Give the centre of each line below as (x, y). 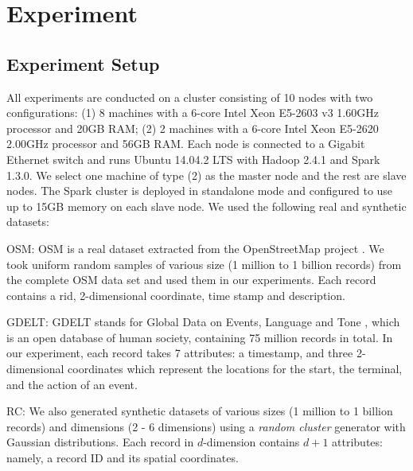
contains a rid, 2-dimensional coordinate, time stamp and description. (176, 295)
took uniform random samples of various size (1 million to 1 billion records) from (204, 264)
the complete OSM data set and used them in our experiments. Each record (191, 280)
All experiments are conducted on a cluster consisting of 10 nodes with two (190, 97)
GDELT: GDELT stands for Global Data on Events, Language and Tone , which (203, 322)
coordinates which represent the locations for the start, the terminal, (235, 369)
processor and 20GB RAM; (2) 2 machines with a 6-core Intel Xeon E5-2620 (193, 128)
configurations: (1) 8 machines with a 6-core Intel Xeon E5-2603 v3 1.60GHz (193, 113)
